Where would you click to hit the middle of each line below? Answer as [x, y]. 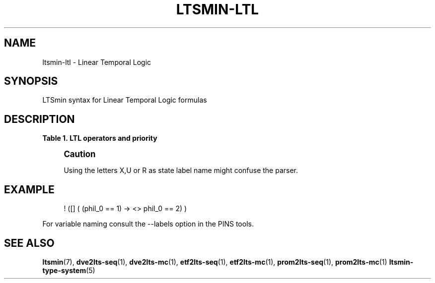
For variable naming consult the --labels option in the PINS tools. [148, 224]
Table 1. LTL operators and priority [100, 138]
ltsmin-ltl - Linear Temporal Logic [97, 62]
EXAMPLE [29, 189]
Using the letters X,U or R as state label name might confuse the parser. [181, 170]
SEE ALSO [29, 243]
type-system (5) [69, 270]
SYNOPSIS [31, 81]
